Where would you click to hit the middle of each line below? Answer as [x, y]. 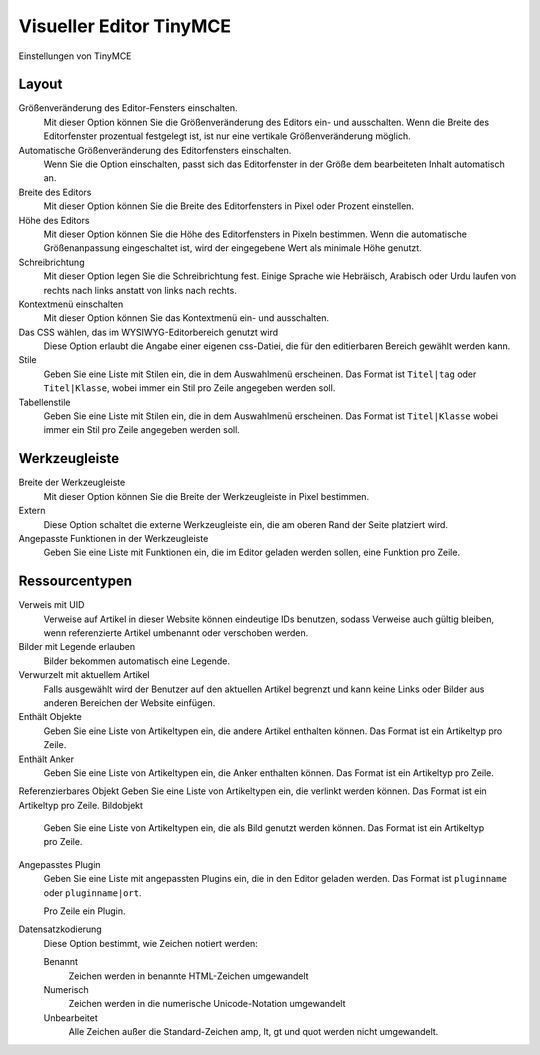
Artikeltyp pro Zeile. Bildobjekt [81, 805]
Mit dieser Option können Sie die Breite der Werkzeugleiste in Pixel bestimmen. [206, 496]
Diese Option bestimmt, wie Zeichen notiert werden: [151, 943]
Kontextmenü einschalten [71, 304]
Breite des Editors [55, 192]
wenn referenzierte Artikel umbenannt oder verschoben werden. [176, 632]
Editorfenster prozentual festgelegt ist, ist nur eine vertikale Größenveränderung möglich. [227, 136]
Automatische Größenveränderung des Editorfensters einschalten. [155, 150]
